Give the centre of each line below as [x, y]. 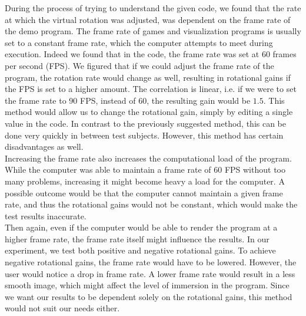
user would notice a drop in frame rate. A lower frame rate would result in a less [150, 273]
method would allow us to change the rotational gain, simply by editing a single [149, 112]
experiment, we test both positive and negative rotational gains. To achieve [140, 250]
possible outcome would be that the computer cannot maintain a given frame [144, 192]
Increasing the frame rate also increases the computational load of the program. [148, 158]
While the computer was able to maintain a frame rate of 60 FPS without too [145, 169]
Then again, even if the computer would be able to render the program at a [141, 227]
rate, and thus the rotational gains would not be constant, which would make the [151, 204]
